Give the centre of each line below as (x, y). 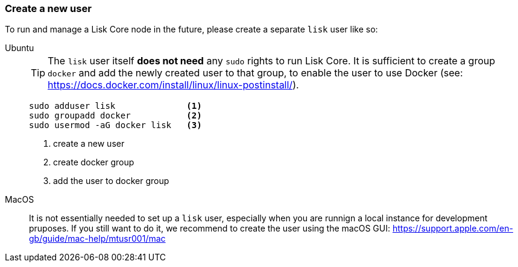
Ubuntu (20, 48)
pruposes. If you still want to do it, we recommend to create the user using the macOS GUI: (210, 229)
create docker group (94, 162)
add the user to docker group (111, 181)
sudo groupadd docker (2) (115, 116)
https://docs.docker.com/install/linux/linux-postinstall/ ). (173, 85)
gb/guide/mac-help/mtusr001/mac (97, 239)
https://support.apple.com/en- (453, 229)
